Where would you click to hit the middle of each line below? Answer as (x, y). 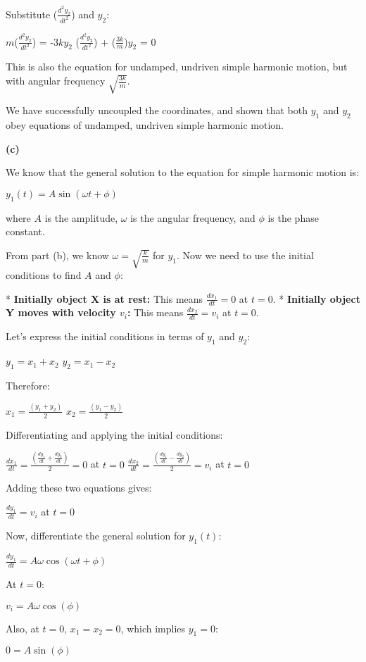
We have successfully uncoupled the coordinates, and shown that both (157, 110)
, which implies (153, 628)
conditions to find (44, 275)
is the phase (293, 217)
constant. (25, 231)
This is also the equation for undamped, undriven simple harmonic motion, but (177, 67)
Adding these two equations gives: (79, 488)
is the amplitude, (81, 217)
